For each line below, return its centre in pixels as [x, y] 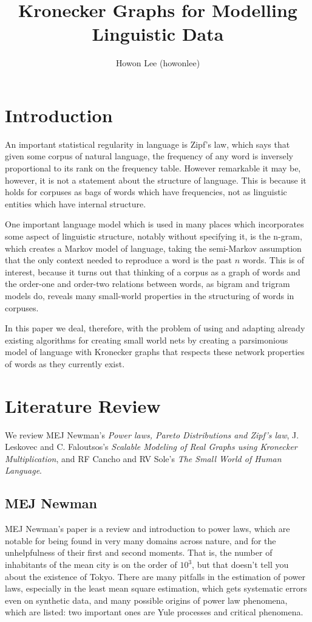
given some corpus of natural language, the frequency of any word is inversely [149, 156]
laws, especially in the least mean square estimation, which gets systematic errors [156, 588]
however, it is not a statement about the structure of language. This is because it [156, 180]
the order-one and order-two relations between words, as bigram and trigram [148, 284]
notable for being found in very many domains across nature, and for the [141, 540]
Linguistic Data [158, 34]
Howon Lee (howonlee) [158, 63]
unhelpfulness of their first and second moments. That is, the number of [139, 552]
